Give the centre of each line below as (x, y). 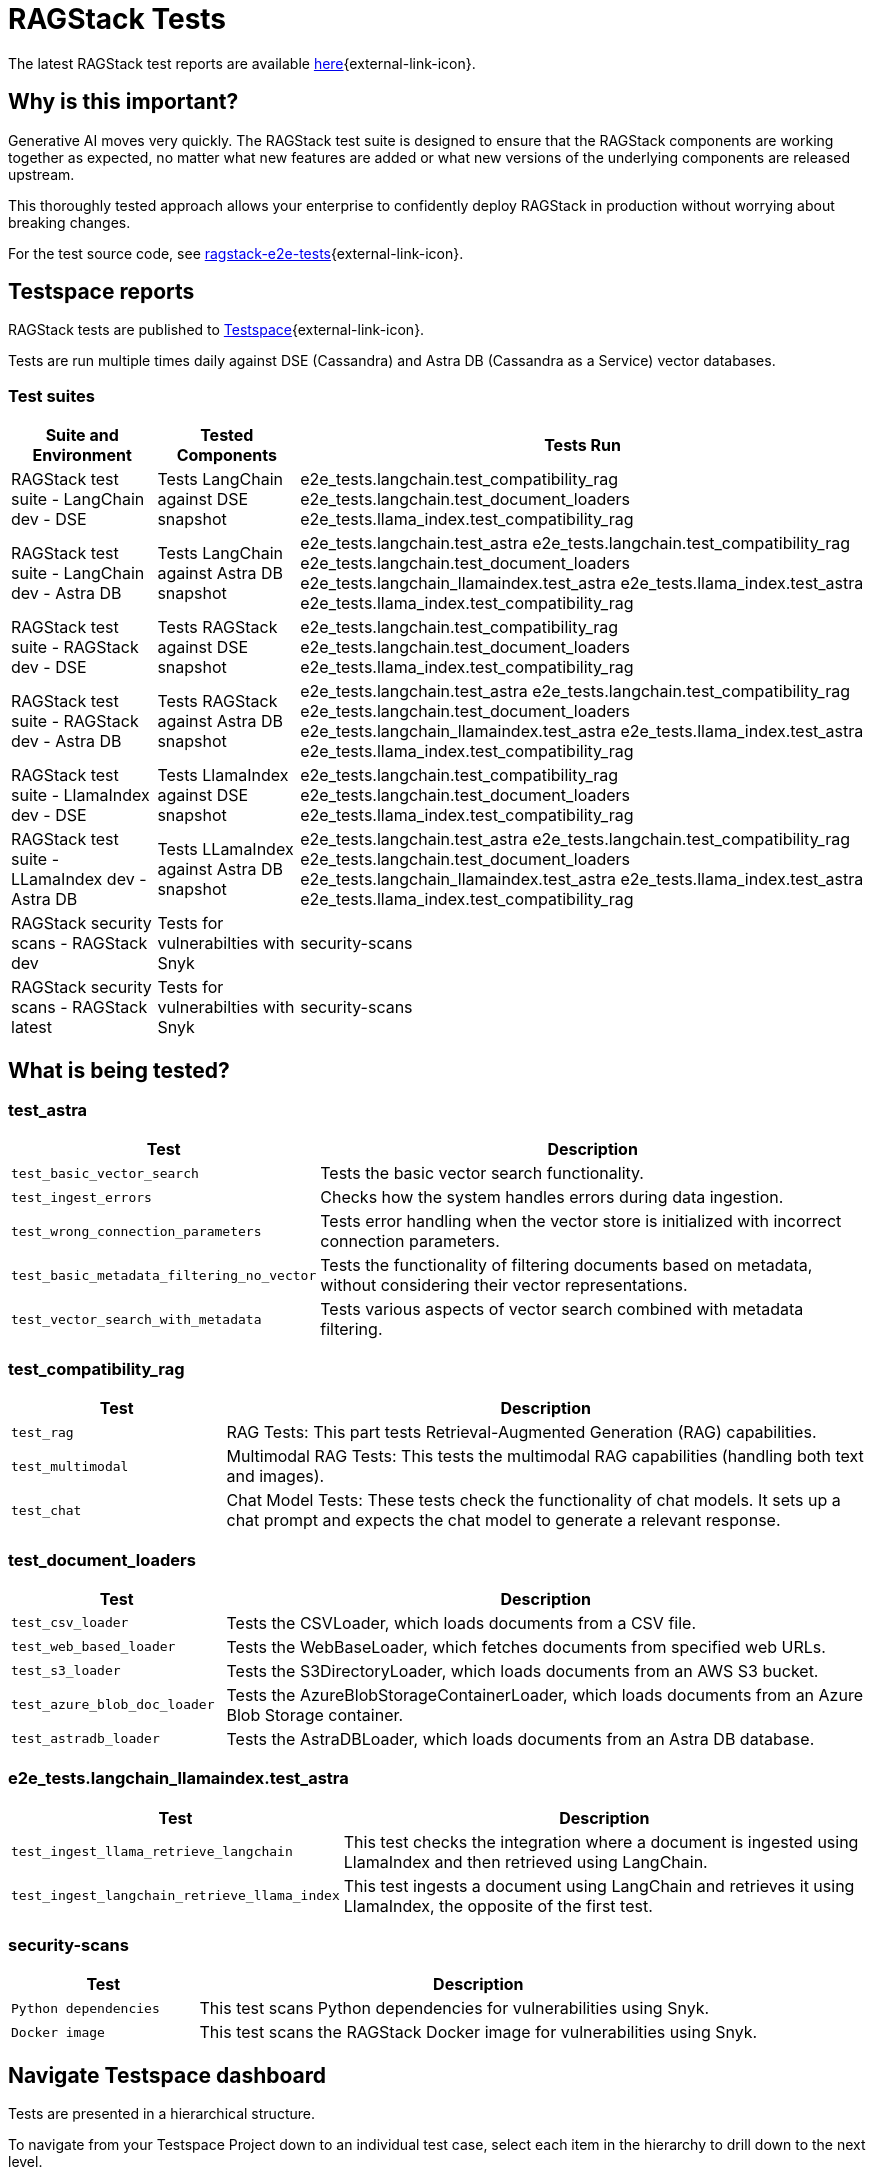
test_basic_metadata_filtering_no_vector (164, 1275)
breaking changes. (69, 222)
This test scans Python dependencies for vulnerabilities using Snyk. (454, 2008)
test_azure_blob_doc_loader (113, 1705)
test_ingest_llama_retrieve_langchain (152, 1852)
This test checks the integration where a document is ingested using (601, 1841)
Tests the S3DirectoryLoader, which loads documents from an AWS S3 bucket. (522, 1670)
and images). (275, 1476)
